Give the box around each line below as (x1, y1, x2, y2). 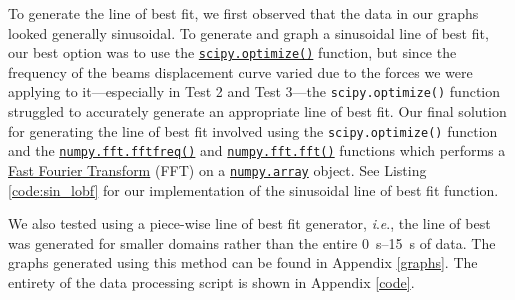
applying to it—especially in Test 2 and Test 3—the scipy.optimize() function (8, 81, 501, 102)
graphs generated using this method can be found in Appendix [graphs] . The (8, 252, 478, 273)
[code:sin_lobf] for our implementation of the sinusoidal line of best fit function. (8, 179, 499, 200)
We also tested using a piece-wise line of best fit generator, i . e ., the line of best (8, 213, 491, 234)
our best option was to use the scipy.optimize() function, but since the (8, 42, 457, 63)
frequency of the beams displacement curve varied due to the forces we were (8, 61, 473, 82)
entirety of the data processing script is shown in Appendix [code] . (8, 272, 415, 293)
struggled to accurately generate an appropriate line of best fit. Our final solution (8, 101, 507, 122)
